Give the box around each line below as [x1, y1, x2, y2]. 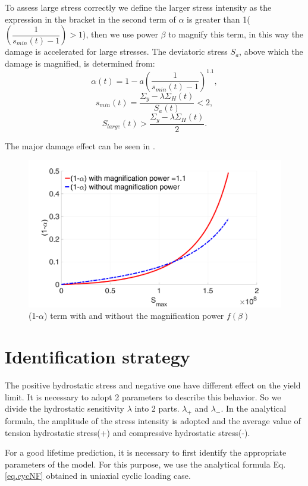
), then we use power [83, 28, 158, 40]
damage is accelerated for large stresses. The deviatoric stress [5, 45, 228, 58]
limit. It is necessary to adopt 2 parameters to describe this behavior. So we [5, 390, 281, 403]
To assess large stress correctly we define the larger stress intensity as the [5, 1, 272, 13]
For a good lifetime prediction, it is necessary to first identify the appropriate [5, 446, 287, 459]
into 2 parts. [134, 402, 180, 415]
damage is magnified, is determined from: [5, 57, 155, 69]
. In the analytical [221, 402, 287, 415]
